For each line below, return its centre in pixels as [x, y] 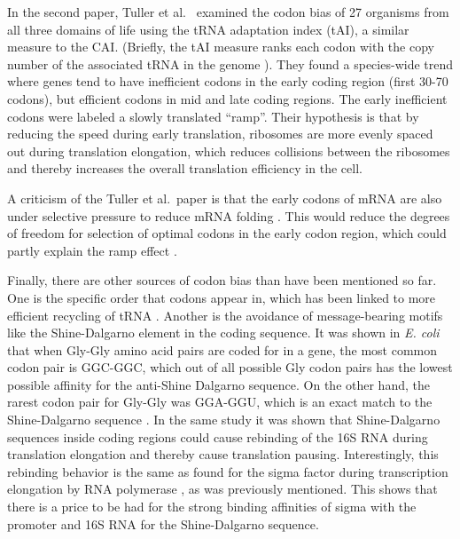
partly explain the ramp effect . [92, 250]
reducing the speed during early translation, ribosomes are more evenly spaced [220, 134]
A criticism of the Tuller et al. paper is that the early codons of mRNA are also [225, 198]
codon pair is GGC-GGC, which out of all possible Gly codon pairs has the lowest [230, 367]
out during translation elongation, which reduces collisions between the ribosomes [229, 151]
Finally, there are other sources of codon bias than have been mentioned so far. [222, 280]
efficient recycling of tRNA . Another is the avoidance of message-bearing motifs [225, 315]
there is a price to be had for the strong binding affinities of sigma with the [212, 507]
